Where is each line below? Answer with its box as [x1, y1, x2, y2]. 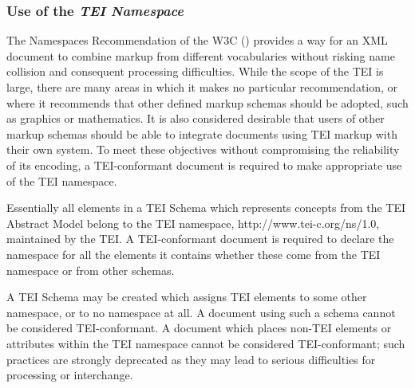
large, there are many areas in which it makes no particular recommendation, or [6, 79, 398, 95]
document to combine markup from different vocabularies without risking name [6, 47, 395, 64]
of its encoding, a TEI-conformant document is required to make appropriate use [6, 156, 402, 173]
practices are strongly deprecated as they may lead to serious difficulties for [6, 351, 376, 367]
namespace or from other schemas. [6, 261, 175, 278]
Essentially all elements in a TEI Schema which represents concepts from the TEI [6, 199, 406, 216]
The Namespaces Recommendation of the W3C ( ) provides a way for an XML [6, 32, 388, 49]
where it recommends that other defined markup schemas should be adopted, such [6, 94, 409, 111]
